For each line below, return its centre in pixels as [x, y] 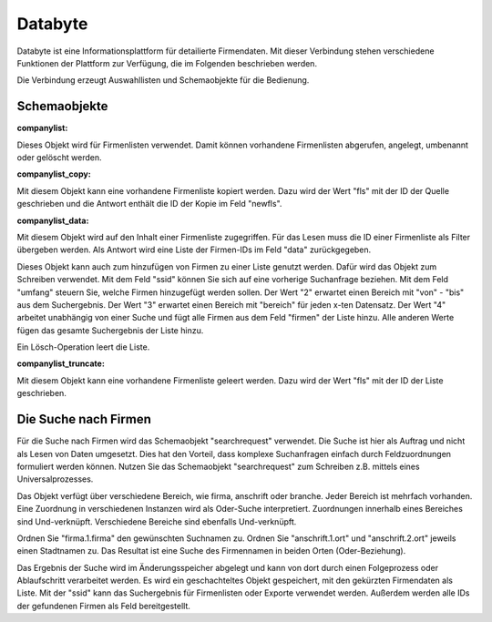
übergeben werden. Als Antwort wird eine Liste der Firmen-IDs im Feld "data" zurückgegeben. [194, 250]
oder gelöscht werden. [59, 158]
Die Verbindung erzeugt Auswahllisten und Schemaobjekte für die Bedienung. [163, 80]
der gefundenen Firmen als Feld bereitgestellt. [104, 606]
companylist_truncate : [61, 363]
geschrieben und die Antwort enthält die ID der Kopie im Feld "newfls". [149, 204]
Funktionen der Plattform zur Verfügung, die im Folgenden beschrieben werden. [167, 63]
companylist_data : [53, 220]
